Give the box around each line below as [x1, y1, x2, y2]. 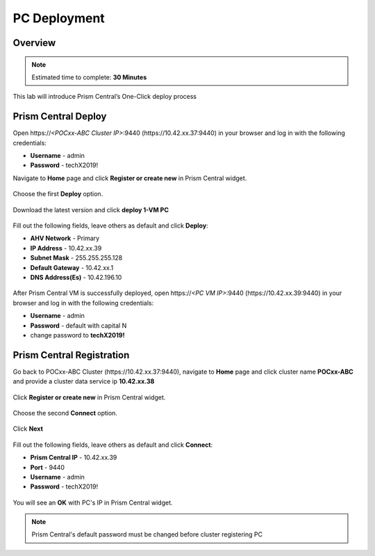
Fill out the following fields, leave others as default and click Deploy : [12, 221, 208, 230]
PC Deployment [12, 10, 106, 26]
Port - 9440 [30, 463, 65, 471]
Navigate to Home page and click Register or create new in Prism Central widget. [12, 174, 247, 182]
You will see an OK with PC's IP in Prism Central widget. [12, 498, 173, 507]
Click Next [12, 424, 43, 433]
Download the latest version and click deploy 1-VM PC [12, 205, 169, 214]
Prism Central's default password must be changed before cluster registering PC [31, 530, 263, 539]
